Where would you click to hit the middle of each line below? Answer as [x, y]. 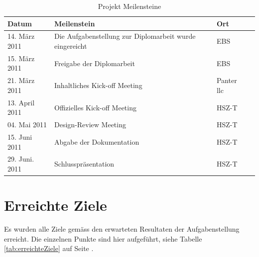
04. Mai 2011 [27, 125]
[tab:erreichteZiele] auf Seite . [49, 248]
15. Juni [20, 137]
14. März [21, 36]
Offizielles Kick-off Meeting [95, 107]
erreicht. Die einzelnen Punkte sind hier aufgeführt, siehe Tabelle [103, 238]
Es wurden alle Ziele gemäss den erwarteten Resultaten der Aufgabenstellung [122, 229]
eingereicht [71, 46]
